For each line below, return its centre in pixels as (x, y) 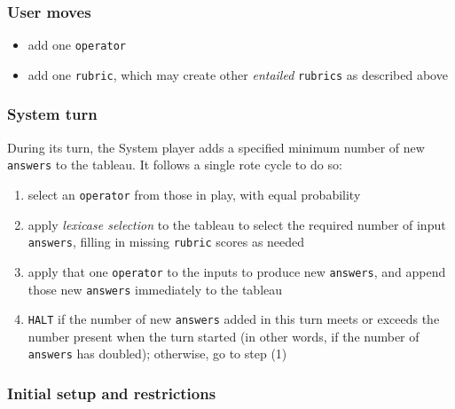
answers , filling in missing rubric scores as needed (166, 242)
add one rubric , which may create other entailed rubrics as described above (238, 74)
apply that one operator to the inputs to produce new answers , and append (237, 271)
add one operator (77, 45)
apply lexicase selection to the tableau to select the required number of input (237, 224)
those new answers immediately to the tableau (155, 289)
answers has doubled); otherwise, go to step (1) (157, 354)
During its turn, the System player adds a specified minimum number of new (216, 147)
